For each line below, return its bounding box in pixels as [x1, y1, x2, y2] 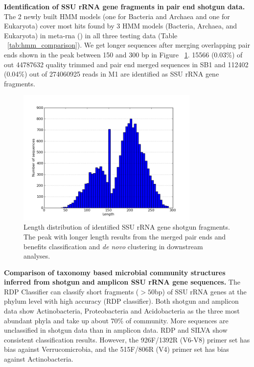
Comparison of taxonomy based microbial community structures [4, 267, 226, 277]
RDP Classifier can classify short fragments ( [4, 286, 139, 296]
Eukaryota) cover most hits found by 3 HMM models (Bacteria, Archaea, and [4, 21, 237, 31]
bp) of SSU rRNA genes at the [154, 286, 247, 296]
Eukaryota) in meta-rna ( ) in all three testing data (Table [4, 30, 178, 40]
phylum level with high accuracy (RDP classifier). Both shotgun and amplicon [4, 296, 239, 306]
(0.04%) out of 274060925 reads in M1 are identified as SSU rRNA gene [4, 69, 219, 79]
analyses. [23, 251, 50, 261]
